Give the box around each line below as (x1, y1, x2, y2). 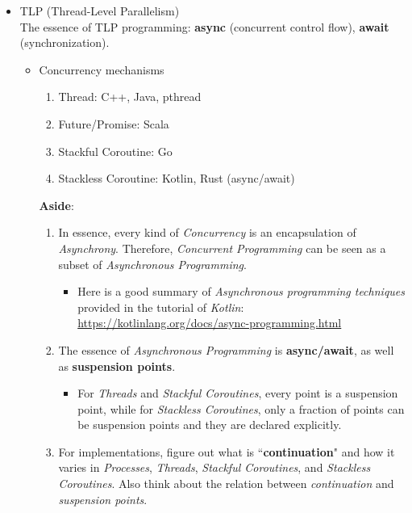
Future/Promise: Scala (58, 115, 169, 132)
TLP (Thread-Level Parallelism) (19, 2, 180, 19)
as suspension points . (58, 357, 176, 374)
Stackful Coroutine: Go (58, 142, 173, 159)
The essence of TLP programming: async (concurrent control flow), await (19, 18, 389, 35)
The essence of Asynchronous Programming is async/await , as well (58, 341, 394, 358)
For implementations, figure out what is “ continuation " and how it (58, 443, 395, 460)
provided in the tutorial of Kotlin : (77, 298, 244, 315)
